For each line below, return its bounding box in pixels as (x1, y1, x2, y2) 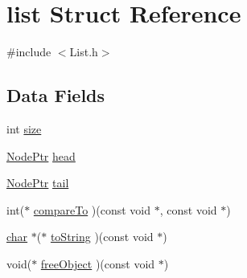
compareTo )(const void (33, 201, 151, 218)
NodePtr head (6, 147, 76, 164)
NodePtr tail (6, 174, 69, 191)
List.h (69, 43, 98, 60)
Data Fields (6, 83, 105, 108)
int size (6, 120, 42, 137)
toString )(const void (50, 228, 154, 245)
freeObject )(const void (40, 255, 155, 272)
